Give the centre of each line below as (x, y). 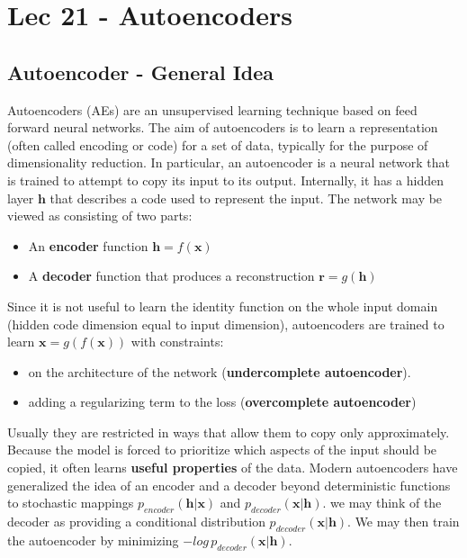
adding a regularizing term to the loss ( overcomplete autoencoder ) (222, 402)
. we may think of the (382, 503)
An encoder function (88, 245)
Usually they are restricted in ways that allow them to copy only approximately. (229, 432)
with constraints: (177, 342)
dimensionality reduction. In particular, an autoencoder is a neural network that (229, 162)
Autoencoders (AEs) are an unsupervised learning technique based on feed (212, 109)
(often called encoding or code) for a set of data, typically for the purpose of (218, 144)
